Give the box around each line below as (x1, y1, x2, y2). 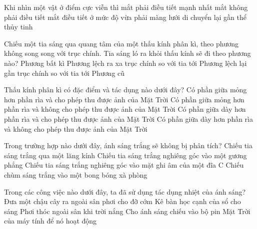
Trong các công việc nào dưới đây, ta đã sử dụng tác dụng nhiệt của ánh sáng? (4, 186, 246, 197)
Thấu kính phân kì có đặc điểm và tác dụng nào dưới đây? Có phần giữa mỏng (4, 84, 247, 95)
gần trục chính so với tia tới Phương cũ (4, 67, 125, 78)
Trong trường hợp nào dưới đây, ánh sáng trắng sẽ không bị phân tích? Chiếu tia (4, 140, 252, 151)
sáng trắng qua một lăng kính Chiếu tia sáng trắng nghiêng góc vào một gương (4, 150, 247, 160)
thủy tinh (4, 21, 33, 32)
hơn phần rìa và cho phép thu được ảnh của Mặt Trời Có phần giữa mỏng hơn (4, 94, 244, 104)
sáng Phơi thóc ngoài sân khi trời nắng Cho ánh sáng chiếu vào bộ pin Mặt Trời (4, 206, 250, 216)
